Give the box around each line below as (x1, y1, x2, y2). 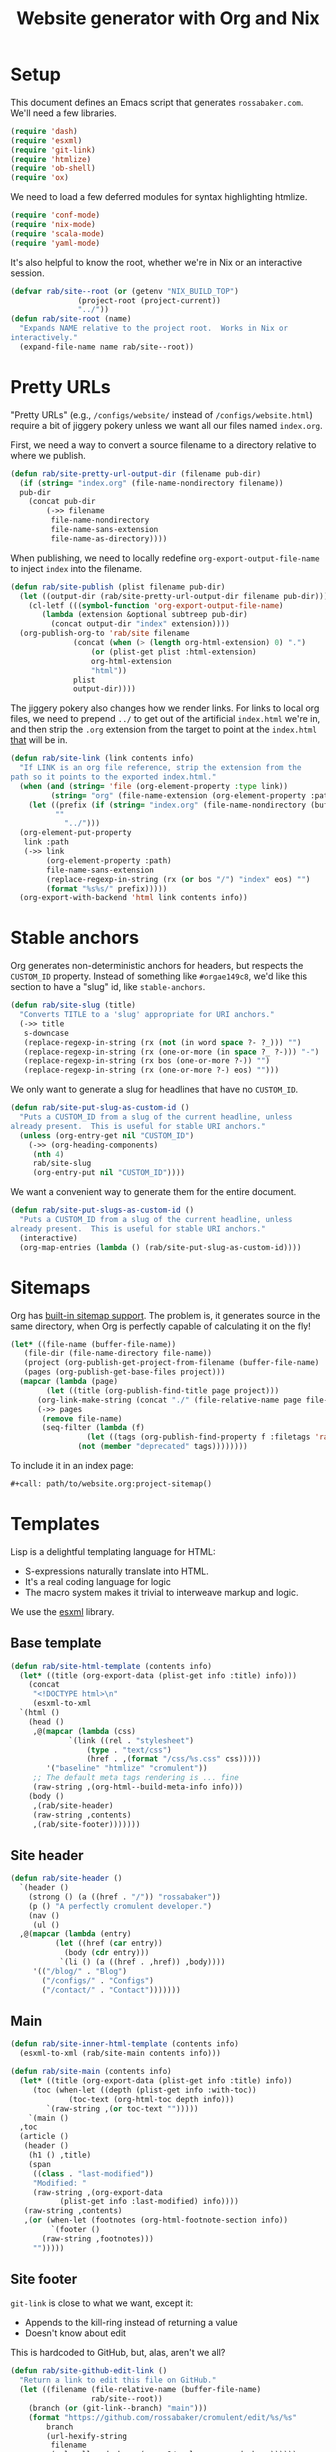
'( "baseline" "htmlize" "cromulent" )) (46, 1763, 208, 1774)
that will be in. (10, 734, 68, 746)
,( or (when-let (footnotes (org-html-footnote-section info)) (23, 2215, 288, 2226)
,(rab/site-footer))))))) (32, 1819, 141, 1829)
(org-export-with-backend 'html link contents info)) (19, 893, 248, 903)
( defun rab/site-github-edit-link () (10, 2366, 168, 2376)
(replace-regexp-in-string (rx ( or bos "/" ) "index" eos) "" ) (46, 874, 311, 884)
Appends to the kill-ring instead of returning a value (24, 2317, 238, 2329)
